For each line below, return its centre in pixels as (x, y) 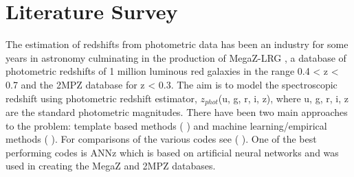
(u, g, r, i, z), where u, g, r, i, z (283, 98)
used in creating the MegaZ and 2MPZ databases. (111, 166)
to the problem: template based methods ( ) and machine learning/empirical (166, 125)
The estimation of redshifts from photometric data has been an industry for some (177, 44)
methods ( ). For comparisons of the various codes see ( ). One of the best (161, 139)
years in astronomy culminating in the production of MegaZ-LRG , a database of (176, 57)
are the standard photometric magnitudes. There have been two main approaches (177, 111)
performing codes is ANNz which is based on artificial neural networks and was (172, 152)
